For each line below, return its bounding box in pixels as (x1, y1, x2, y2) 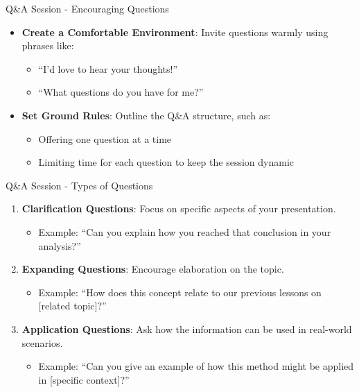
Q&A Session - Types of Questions (6, 178, 153, 192)
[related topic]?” (38, 298, 107, 313)
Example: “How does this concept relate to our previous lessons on (38, 284, 322, 299)
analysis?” (38, 238, 81, 253)
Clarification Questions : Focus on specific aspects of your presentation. (21, 201, 336, 216)
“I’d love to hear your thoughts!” (38, 61, 178, 76)
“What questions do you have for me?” (38, 85, 204, 99)
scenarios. (21, 335, 63, 350)
